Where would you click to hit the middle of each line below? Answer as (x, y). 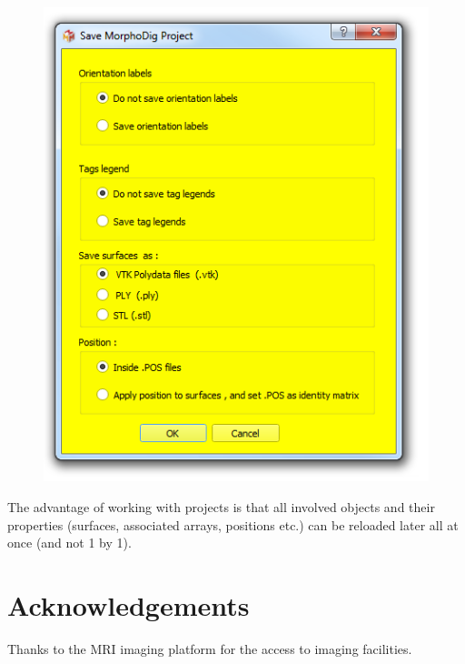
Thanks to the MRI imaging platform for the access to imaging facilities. (210, 648)
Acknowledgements (129, 604)
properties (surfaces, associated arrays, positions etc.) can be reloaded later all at (233, 524)
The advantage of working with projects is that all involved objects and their (221, 506)
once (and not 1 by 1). (69, 543)
